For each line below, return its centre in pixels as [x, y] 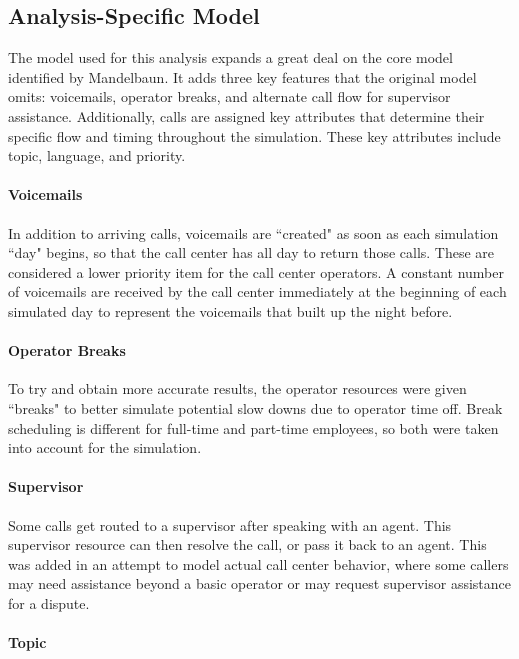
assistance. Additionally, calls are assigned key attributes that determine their [246, 115]
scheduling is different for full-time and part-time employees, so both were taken [253, 427]
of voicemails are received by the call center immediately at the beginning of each [257, 291]
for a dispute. [49, 602]
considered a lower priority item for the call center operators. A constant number [256, 271]
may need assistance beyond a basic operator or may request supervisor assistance [260, 583]
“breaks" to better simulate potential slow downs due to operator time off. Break [255, 407]
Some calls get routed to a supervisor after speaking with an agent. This [230, 524]
